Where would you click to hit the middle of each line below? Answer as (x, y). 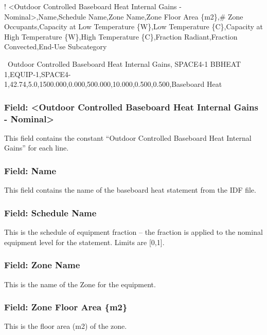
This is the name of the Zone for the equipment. (80, 284)
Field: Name (30, 171)
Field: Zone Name (42, 265)
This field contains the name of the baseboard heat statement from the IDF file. (130, 190)
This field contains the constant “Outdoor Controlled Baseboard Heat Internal (128, 137)
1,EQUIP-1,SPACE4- (38, 74)
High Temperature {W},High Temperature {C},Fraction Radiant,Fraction (121, 36)
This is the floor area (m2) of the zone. (66, 326)
